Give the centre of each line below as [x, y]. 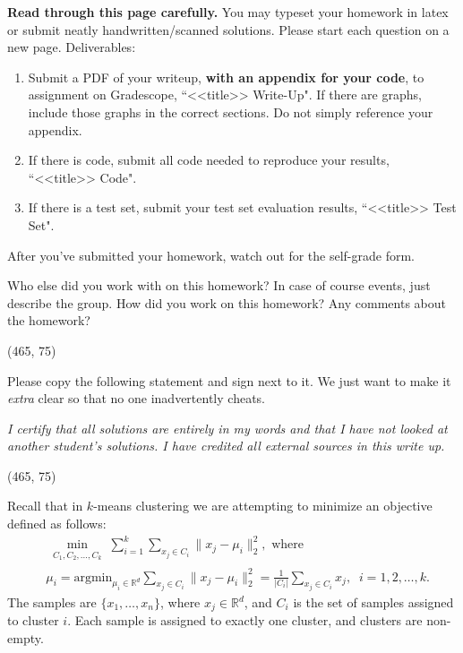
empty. [26, 638]
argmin [93, 577]
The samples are [52, 602]
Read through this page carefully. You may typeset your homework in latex [228, 12]
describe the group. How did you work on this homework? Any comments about [227, 302]
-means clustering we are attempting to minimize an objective [263, 506]
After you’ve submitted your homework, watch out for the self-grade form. [211, 255]
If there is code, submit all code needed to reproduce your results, [209, 160]
